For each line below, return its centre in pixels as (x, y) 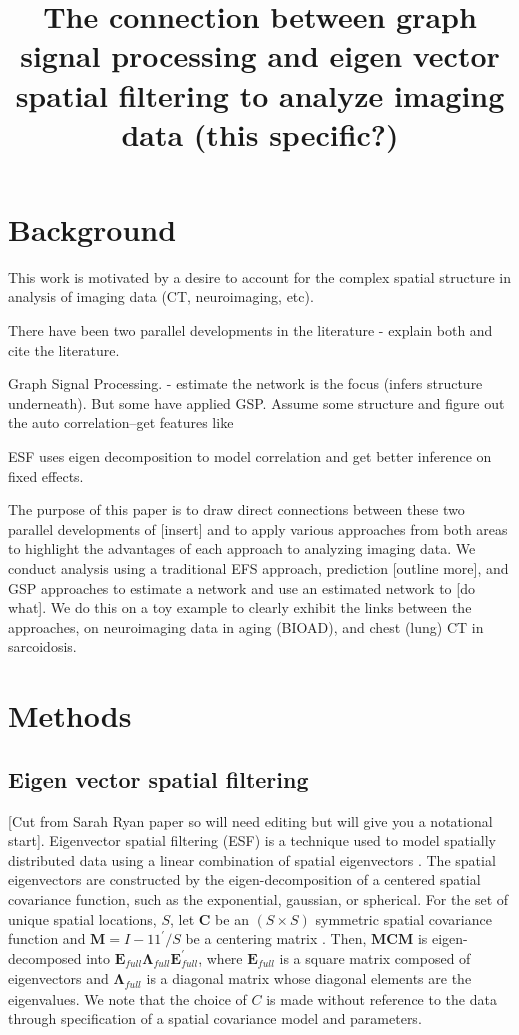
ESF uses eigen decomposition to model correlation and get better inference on (250, 456)
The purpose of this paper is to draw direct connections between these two (236, 509)
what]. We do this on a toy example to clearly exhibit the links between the (240, 607)
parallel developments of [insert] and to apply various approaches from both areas (258, 528)
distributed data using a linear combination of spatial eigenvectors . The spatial (252, 859)
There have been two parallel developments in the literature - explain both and (250, 330)
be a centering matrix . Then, (276, 938)
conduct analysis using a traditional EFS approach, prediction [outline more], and (258, 568)
